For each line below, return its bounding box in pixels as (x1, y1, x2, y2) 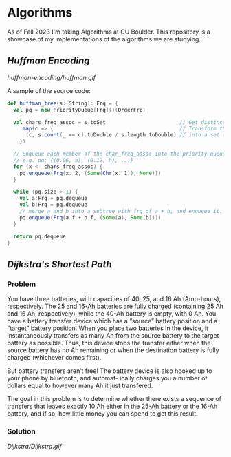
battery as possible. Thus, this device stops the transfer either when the (7, 339, 211, 347)
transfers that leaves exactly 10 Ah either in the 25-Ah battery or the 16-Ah (7, 402, 218, 411)
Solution (7, 426, 36, 436)
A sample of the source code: (7, 86, 91, 94)
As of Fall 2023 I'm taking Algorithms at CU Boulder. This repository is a (7, 28, 211, 36)
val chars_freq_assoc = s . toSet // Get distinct (13, 119, 226, 125)
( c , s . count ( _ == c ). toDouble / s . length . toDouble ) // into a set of (25, 132, 229, 139)
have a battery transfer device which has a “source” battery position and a (7, 317, 218, 325)
